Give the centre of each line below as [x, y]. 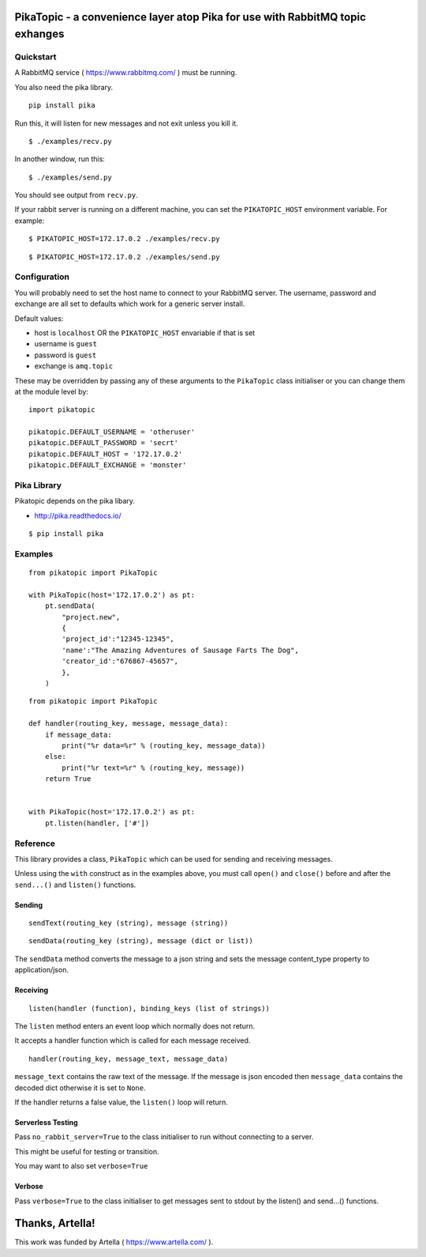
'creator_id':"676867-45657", [120, 661]
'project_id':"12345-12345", [118, 639]
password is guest [65, 355]
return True [68, 779]
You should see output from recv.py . [76, 195]
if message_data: [78, 734]
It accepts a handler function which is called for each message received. [133, 1040]
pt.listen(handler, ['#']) [97, 823]
